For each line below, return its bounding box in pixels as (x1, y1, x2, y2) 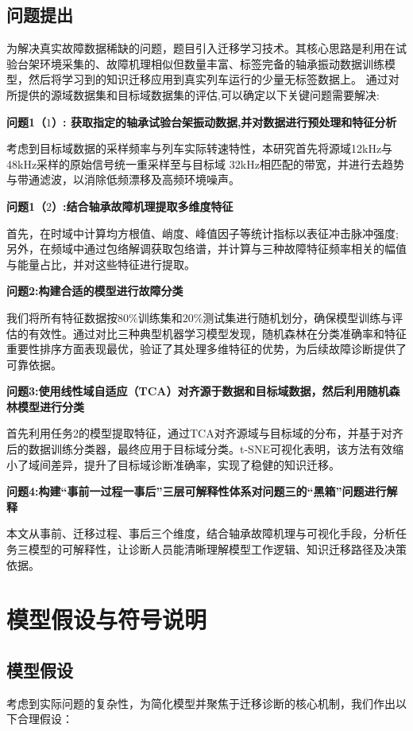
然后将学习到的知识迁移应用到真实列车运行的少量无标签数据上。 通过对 (28, 71, 399, 87)
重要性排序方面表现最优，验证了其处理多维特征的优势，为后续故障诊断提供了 (6, 340, 407, 357)
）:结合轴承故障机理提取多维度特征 (52, 197, 234, 214)
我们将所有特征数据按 (6, 309, 118, 325)
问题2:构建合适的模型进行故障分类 (6, 282, 183, 299)
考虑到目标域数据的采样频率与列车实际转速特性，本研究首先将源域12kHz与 (6, 140, 393, 157)
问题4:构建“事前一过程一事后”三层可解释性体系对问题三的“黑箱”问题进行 (6, 483, 387, 500)
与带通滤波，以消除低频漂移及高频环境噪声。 (6, 171, 240, 188)
